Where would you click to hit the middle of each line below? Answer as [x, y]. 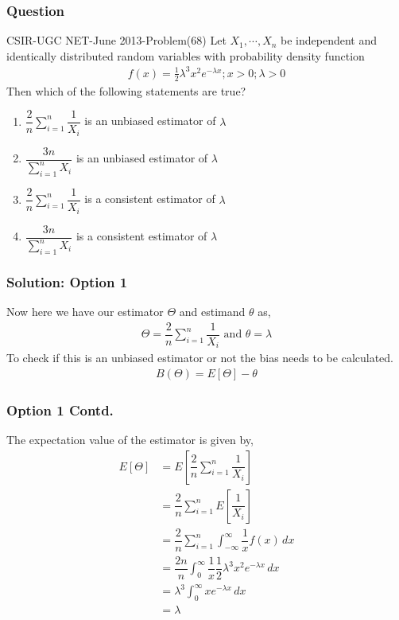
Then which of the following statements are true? [126, 90]
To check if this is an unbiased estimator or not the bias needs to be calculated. [200, 358]
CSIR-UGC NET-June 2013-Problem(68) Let [116, 40]
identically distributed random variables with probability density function [186, 55]
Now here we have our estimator [85, 312]
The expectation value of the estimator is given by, [130, 439]
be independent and [329, 40]
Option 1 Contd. [60, 409]
